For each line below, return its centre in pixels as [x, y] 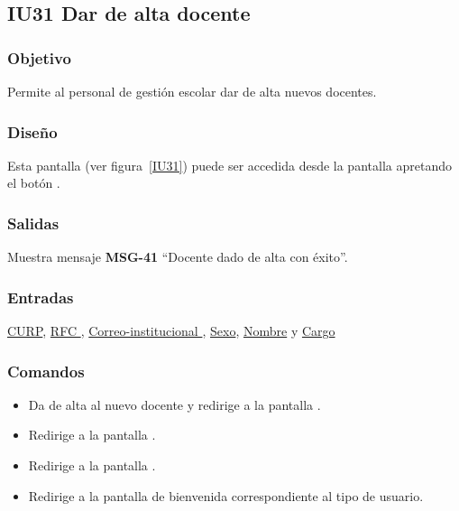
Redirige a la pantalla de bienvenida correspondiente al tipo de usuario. [226, 495]
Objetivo [39, 57]
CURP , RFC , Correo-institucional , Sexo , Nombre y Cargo [171, 331]
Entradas [41, 297]
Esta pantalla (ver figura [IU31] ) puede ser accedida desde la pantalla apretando [229, 165]
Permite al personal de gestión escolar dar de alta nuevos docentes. [192, 91]
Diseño [32, 131]
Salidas [33, 223]
